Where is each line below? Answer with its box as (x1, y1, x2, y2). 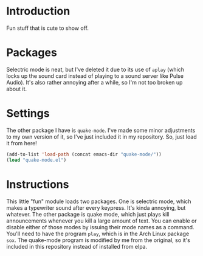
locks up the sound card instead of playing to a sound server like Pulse (6, 72, 184, 80)
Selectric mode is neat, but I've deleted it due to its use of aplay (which (6, 66, 184, 73)
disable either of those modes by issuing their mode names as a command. (6, 223, 194, 230)
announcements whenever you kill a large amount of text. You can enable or (6, 217, 197, 224)
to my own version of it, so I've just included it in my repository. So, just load (6, 133, 197, 140)
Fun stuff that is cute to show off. (6, 24, 89, 32)
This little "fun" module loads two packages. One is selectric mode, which (6, 198, 191, 205)
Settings (6, 106, 50, 120)
